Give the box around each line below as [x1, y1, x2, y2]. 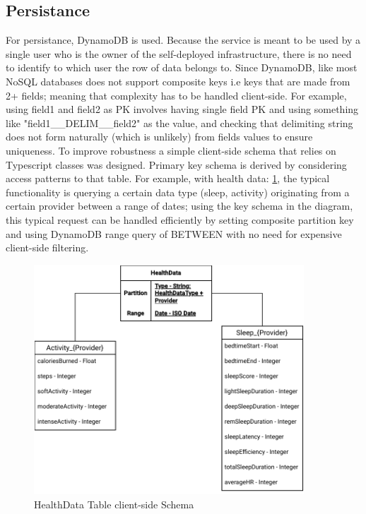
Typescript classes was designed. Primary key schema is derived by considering [6, 157, 347, 172]
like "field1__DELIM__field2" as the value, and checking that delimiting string [6, 115, 353, 130]
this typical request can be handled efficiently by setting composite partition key [6, 212, 354, 227]
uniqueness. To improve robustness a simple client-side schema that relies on [6, 143, 336, 157]
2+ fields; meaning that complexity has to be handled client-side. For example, [6, 88, 347, 102]
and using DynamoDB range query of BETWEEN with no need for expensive [6, 226, 342, 241]
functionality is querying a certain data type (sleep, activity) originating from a [6, 184, 350, 199]
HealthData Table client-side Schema [34, 496, 194, 511]
